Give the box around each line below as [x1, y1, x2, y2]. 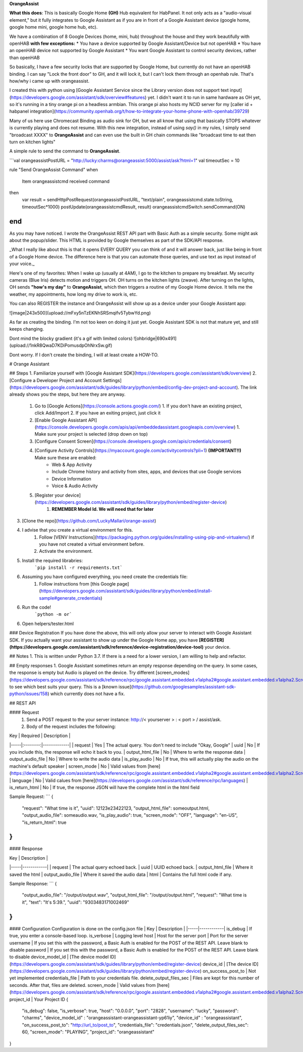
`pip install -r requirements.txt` [34, 565, 123, 570]
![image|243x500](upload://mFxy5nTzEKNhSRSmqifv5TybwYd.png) [9, 309, 151, 315]
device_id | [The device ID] [203, 961, 259, 967]
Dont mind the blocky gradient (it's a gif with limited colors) [9, 335, 133, 341]
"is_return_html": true [22, 819, 67, 825]
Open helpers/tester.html [22, 620, 74, 626]
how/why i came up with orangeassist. [9, 78, 90, 84]
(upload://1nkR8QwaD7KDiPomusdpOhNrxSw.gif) [9, 342, 113, 348]
